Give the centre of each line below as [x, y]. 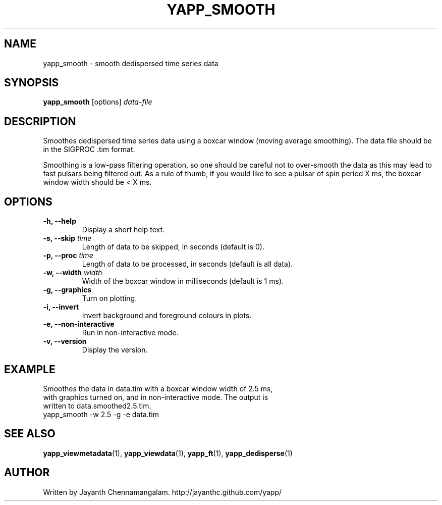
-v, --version [65, 341]
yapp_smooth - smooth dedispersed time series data [131, 63]
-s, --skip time [67, 238]
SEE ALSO [30, 434]
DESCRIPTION [40, 121]
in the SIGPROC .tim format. [89, 149]
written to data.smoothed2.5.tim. [97, 406]
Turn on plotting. [109, 298]
